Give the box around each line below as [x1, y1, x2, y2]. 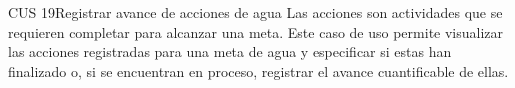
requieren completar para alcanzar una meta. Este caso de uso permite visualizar [8, 21, 504, 42]
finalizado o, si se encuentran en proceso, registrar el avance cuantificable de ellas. [8, 60, 509, 81]
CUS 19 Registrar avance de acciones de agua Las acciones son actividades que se [8, 2, 503, 22]
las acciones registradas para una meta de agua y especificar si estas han [8, 41, 452, 62]
